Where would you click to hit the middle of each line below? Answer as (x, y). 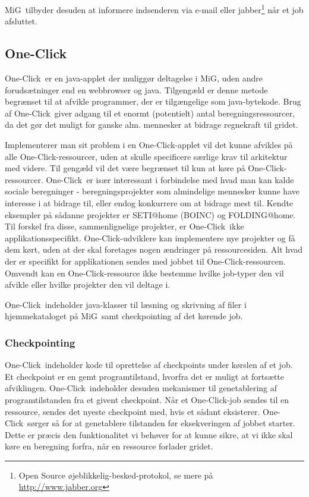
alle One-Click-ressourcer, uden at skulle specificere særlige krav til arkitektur (146, 156)
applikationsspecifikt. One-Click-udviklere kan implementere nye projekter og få (150, 238)
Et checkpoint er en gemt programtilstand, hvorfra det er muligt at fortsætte (145, 376)
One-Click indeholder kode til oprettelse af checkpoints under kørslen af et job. (149, 365)
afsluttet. (21, 21)
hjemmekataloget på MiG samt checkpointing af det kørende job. (124, 316)
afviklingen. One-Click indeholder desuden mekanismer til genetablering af (141, 388)
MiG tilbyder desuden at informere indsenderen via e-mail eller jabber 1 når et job (154, 9)
